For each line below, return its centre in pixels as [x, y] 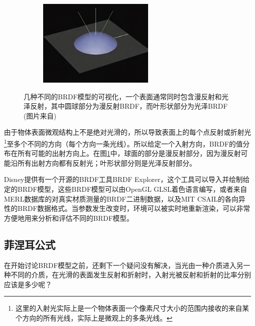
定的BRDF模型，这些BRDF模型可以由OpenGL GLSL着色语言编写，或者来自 [126, 189]
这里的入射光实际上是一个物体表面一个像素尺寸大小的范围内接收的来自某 [132, 308]
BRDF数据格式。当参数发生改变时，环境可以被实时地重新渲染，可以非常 [134, 208]
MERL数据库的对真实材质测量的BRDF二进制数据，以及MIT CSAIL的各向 [121, 198]
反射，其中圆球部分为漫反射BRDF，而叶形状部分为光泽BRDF [129, 106]
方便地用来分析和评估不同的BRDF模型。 [69, 218]
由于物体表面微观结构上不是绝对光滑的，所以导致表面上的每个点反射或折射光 [127, 132]
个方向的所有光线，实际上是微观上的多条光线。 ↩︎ [94, 317]
